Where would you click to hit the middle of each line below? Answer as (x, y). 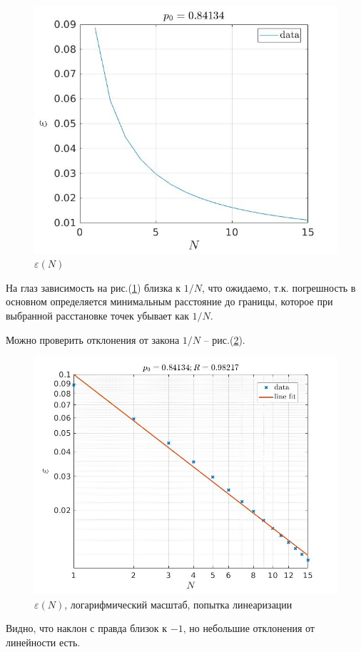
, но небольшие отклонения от (249, 628)
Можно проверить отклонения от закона (93, 339)
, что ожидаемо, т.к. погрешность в (279, 287)
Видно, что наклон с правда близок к (87, 628)
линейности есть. (43, 642)
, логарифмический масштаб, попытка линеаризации (178, 604)
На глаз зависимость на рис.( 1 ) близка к (93, 287)
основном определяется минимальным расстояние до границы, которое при (169, 301)
